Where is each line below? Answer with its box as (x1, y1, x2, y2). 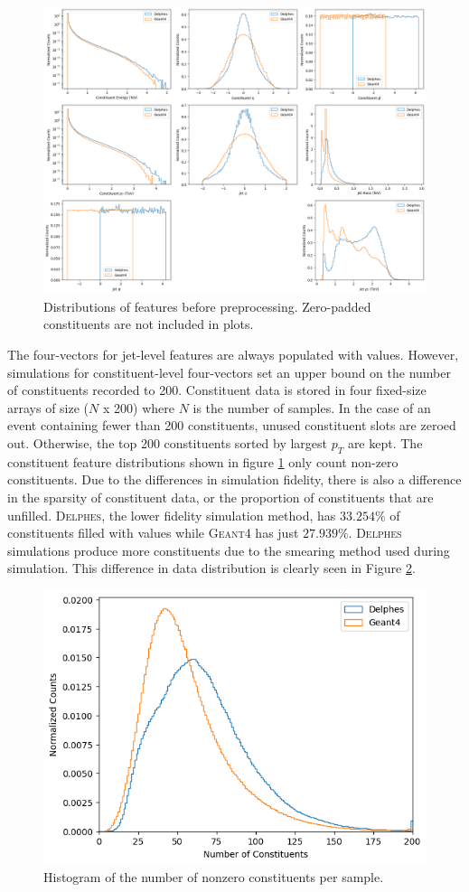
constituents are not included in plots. (43, 315, 254, 333)
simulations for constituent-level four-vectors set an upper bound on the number (7, 362, 451, 381)
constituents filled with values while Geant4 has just (7, 523, 299, 542)
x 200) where (102, 398, 174, 417)
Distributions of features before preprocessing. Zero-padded (43, 296, 371, 315)
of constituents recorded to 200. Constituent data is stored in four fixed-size (7, 380, 427, 399)
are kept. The (347, 433, 423, 452)
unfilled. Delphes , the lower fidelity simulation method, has (7, 505, 336, 524)
